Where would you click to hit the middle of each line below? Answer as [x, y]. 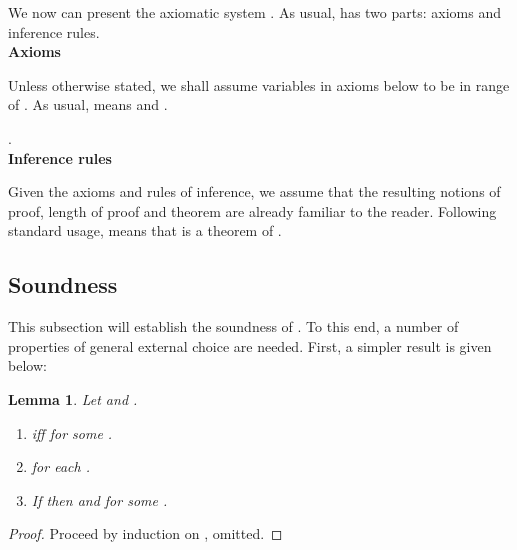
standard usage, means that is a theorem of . [145, 230]
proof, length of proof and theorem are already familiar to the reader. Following [252, 210]
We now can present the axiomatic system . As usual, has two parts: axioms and [254, 12]
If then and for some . [99, 499]
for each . [60, 466]
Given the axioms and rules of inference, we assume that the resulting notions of [254, 191]
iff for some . [72, 432]
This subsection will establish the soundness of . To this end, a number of [233, 326]
